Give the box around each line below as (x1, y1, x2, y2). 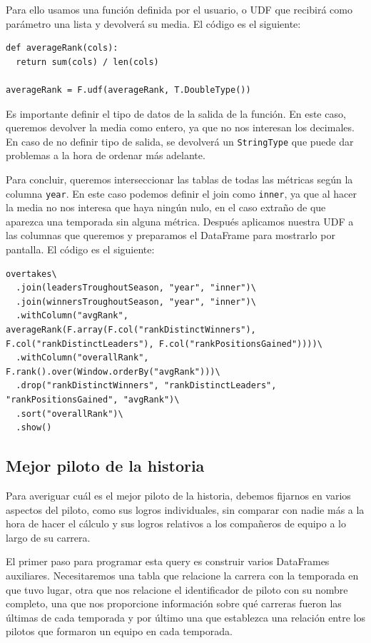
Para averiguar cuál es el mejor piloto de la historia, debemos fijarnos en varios (6, 487, 351, 502)
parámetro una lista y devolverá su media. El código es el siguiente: (6, 16, 301, 31)
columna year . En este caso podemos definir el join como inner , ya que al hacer (6, 186, 357, 201)
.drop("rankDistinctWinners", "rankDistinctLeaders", (16, 380, 277, 391)
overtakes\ (6, 268, 57, 279)
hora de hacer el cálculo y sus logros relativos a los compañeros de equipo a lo (6, 516, 346, 531)
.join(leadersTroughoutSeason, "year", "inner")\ (16, 283, 256, 293)
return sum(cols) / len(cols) (16, 56, 159, 67)
